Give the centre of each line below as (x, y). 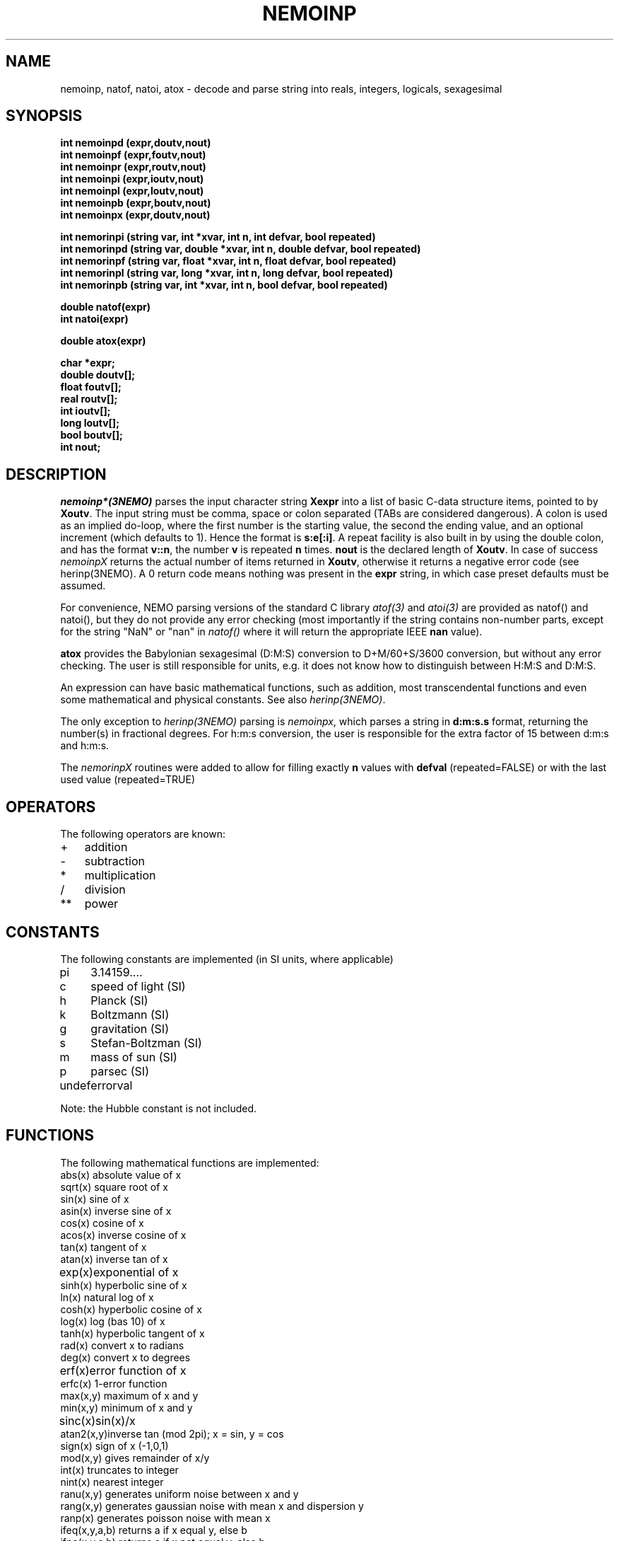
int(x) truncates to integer (119, 1470)
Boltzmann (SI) (130, 1014)
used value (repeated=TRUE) (128, 780)
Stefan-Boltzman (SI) (146, 1043)
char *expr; (88, 363)
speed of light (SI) (138, 986)
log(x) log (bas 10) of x (113, 1321)
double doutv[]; (98, 375)
